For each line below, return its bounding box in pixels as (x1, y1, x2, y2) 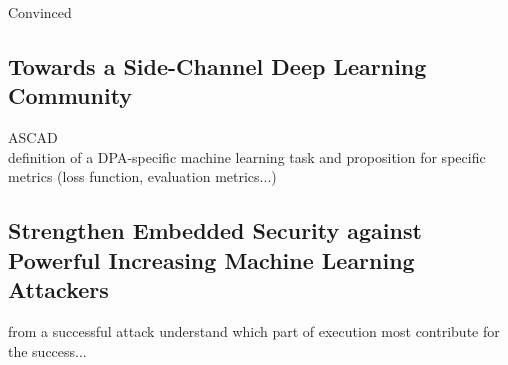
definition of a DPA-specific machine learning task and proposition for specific (8, 146, 486, 167)
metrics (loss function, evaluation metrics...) (8, 166, 277, 187)
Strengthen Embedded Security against (8, 215, 422, 246)
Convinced (8, 2, 72, 22)
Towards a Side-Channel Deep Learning (8, 50, 427, 81)
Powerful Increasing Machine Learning (8, 244, 415, 275)
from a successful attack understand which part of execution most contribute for (8, 320, 500, 341)
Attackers (8, 274, 109, 305)
